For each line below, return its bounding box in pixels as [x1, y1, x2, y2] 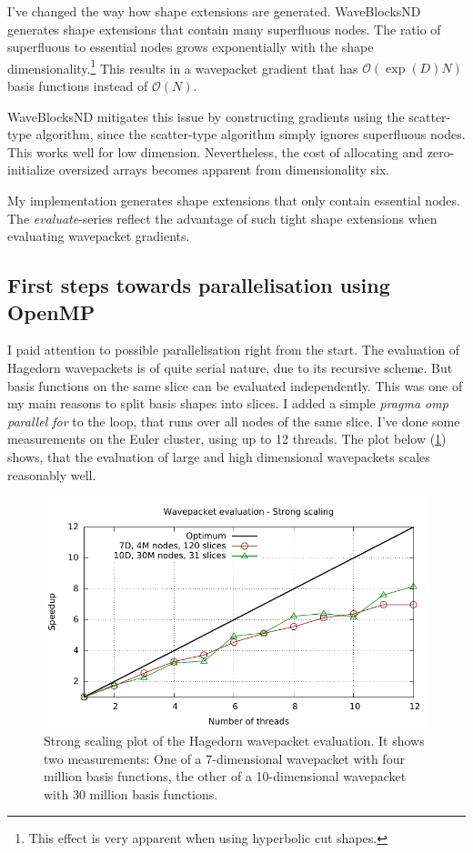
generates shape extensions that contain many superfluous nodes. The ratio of [7, 19, 441, 38]
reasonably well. [7, 465, 96, 484]
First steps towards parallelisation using [7, 271, 390, 299]
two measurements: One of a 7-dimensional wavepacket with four [44, 748, 405, 768]
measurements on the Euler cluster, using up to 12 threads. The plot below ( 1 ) [7, 429, 447, 448]
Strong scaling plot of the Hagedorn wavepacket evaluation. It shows [44, 731, 425, 750]
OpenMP [7, 297, 96, 326]
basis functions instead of [7, 76, 148, 95]
